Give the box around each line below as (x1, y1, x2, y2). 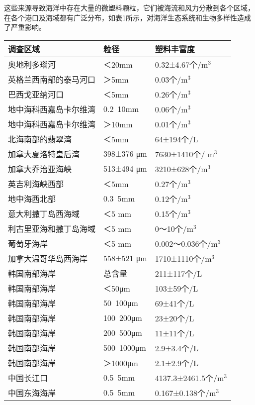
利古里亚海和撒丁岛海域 (8, 222, 96, 234)
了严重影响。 (4, 22, 46, 32)
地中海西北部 (8, 193, 56, 204)
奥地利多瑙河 (8, 58, 56, 70)
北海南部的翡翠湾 (8, 133, 72, 145)
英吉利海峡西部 (8, 178, 64, 190)
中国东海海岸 (8, 387, 56, 399)
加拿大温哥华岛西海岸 (8, 252, 88, 264)
